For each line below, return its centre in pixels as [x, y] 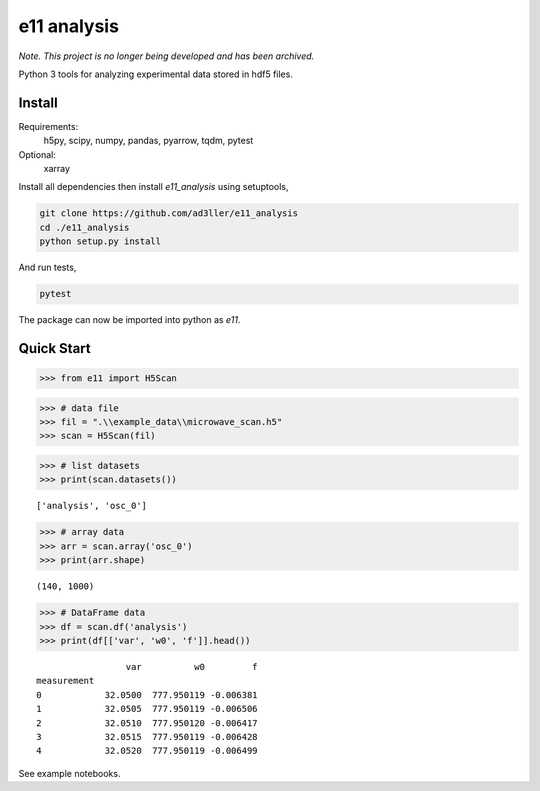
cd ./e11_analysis [84, 227]
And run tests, [47, 267]
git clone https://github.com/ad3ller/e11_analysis [169, 213]
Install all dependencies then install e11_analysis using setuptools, [153, 187]
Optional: [37, 154]
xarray [56, 169]
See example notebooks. [69, 773]
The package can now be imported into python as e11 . [129, 320]
